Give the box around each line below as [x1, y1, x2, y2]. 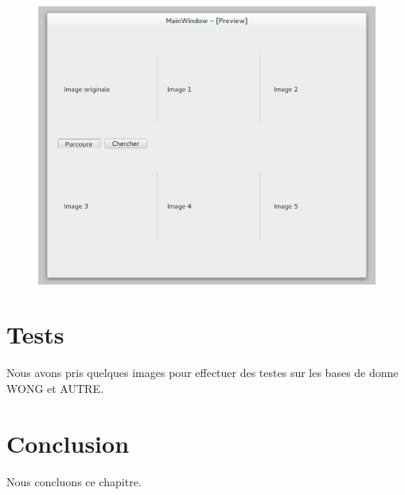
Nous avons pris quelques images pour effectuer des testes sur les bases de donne [6, 364, 399, 381]
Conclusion [6, 426, 130, 459]
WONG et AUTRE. [6, 379, 103, 396]
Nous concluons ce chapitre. [6, 473, 142, 489]
